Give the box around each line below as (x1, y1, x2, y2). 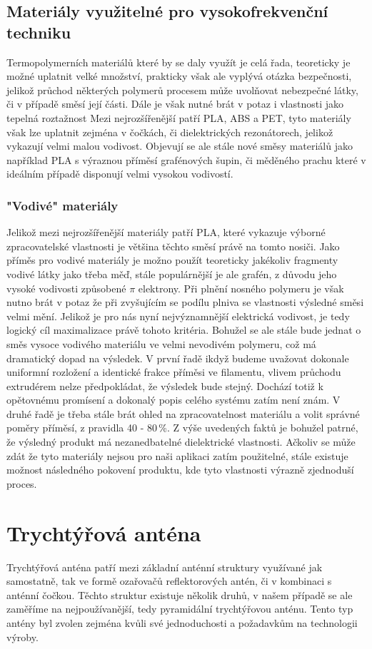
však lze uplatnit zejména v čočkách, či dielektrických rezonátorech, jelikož (6, 124, 333, 139)
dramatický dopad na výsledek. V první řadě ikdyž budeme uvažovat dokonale (6, 350, 349, 365)
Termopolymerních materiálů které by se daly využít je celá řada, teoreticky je (6, 54, 351, 69)
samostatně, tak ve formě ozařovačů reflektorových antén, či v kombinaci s (6, 573, 332, 588)
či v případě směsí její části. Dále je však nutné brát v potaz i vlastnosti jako (6, 96, 344, 111)
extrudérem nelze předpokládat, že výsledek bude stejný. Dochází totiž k (6, 378, 323, 393)
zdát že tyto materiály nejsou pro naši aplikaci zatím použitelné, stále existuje (6, 448, 348, 463)
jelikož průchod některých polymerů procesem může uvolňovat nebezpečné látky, (6, 82, 358, 97)
